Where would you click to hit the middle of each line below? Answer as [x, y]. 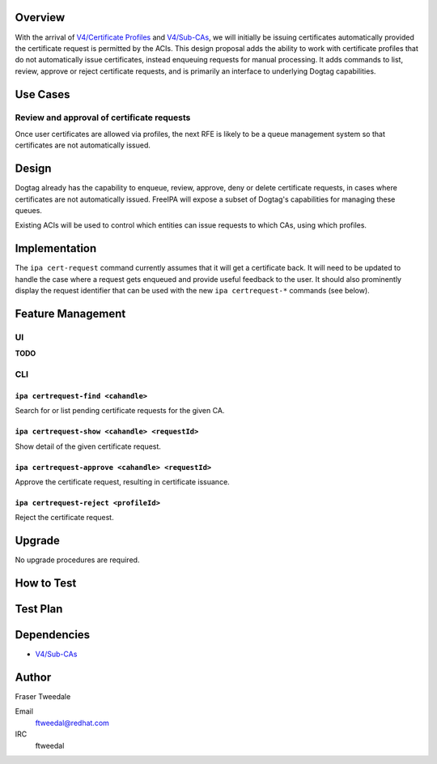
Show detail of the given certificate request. [88, 446]
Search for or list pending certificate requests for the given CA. [120, 411]
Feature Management [70, 313]
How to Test [46, 583]
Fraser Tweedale [43, 697]
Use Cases [42, 94]
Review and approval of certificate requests [103, 117]
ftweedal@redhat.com [72, 723]
